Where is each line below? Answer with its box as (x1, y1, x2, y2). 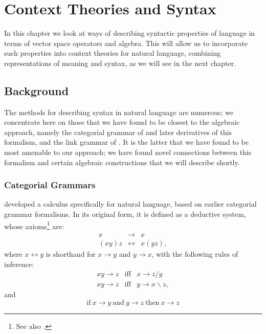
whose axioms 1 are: (4, 219, 64, 231)
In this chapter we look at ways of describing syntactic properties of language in (4, 28, 255, 38)
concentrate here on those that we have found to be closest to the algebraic (4, 117, 240, 127)
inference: (4, 258, 34, 269)
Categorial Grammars (4, 179, 96, 191)
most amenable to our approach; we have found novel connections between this (4, 147, 252, 158)
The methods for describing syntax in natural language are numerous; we (4, 106, 234, 117)
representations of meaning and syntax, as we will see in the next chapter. (4, 57, 236, 68)
